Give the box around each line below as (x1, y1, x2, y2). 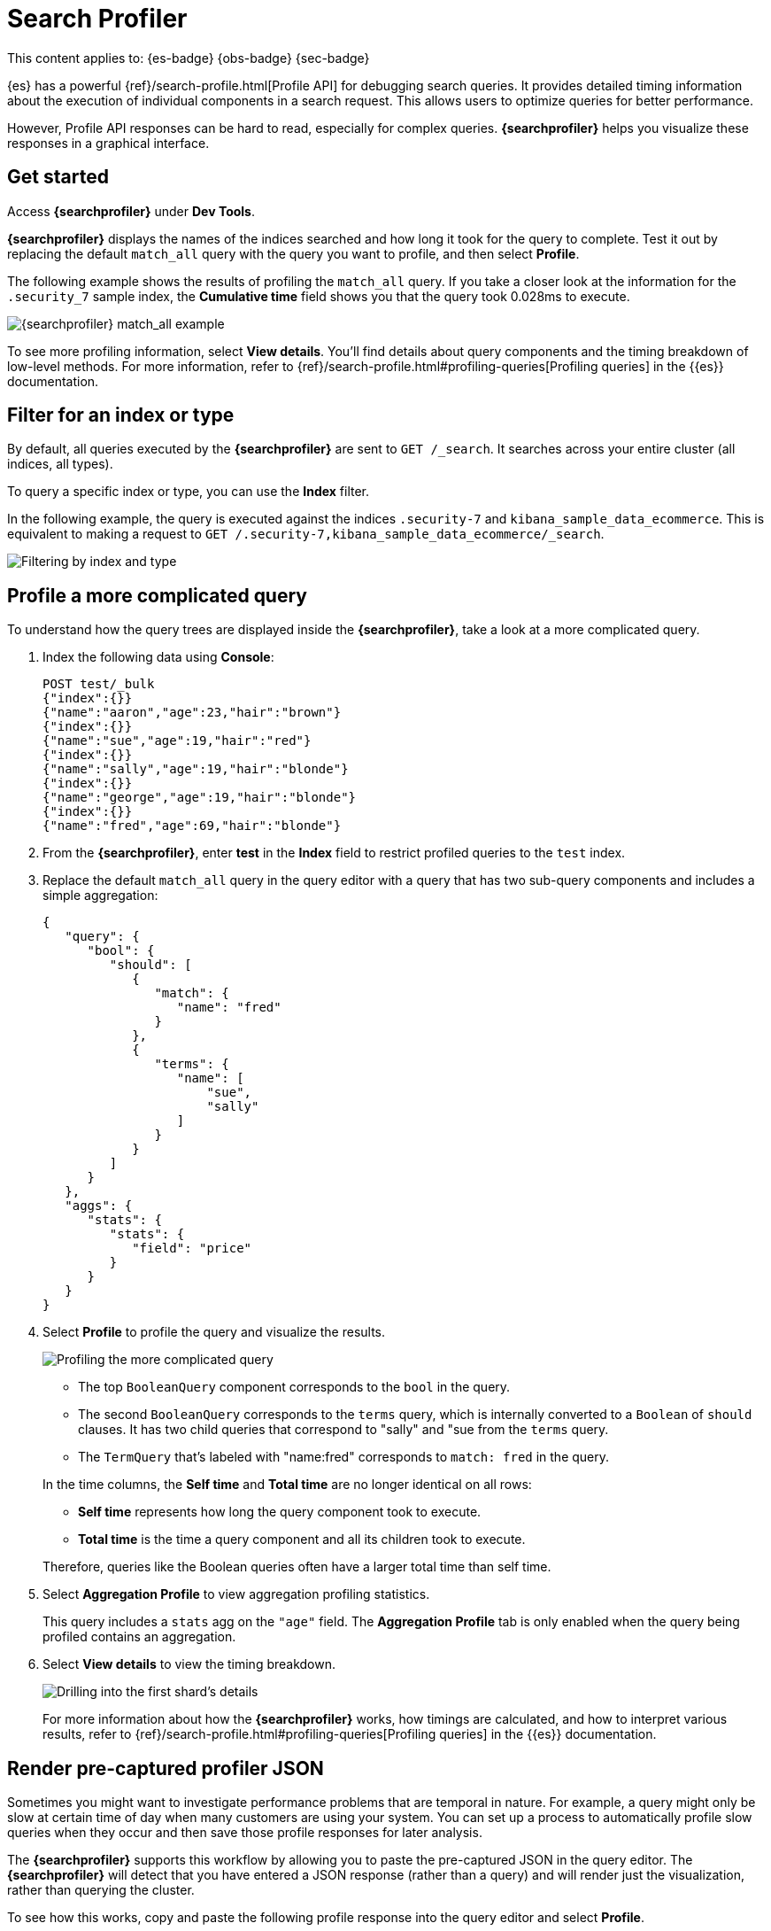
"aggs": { (65, 1198, 133, 1214)
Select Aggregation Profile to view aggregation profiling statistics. (42, 1586, 430, 1602)
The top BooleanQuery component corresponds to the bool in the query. (78, 1379, 511, 1395)
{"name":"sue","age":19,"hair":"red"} (42, 733, 312, 748)
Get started (7, 166, 109, 189)
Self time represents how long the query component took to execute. (78, 1504, 482, 1520)
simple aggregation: (42, 888, 158, 903)
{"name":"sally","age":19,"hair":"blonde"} (42, 762, 349, 777)
